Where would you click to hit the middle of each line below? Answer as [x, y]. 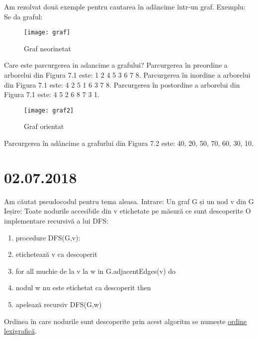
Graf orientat [44, 126]
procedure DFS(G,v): [48, 237]
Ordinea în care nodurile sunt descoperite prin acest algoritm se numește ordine [126, 321]
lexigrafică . [20, 331]
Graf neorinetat [47, 48]
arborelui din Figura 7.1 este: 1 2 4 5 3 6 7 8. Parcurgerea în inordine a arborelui [127, 75]
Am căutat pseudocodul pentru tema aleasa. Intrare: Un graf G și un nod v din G [129, 201]
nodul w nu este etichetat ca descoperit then [83, 287]
